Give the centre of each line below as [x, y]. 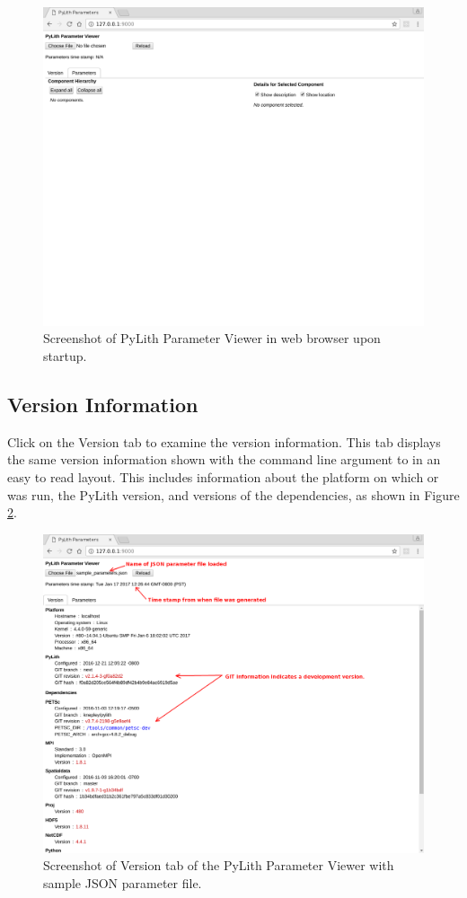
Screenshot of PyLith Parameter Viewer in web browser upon [212, 338]
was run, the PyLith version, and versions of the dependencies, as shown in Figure [233, 494]
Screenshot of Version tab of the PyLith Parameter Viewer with [219, 865]
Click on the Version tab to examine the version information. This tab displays [224, 441]
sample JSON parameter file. [123, 882]
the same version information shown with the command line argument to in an [224, 459]
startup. [65, 356]
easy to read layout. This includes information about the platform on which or [223, 477]
